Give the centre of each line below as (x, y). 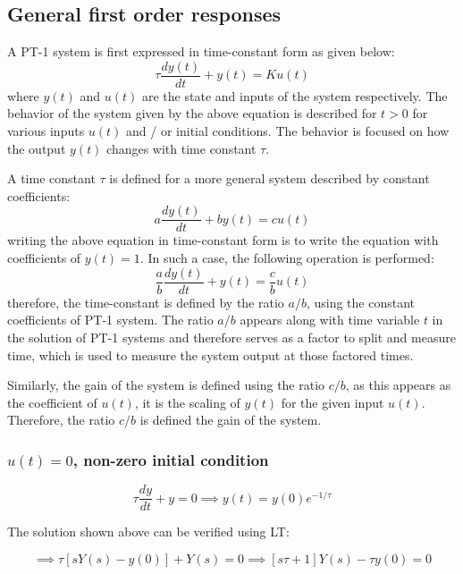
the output (37, 148)
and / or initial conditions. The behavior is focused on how (288, 131)
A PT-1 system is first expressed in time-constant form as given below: (201, 51)
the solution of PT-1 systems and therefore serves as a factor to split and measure (231, 337)
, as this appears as (398, 385)
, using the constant (361, 302)
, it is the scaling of (187, 402)
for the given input (333, 402)
